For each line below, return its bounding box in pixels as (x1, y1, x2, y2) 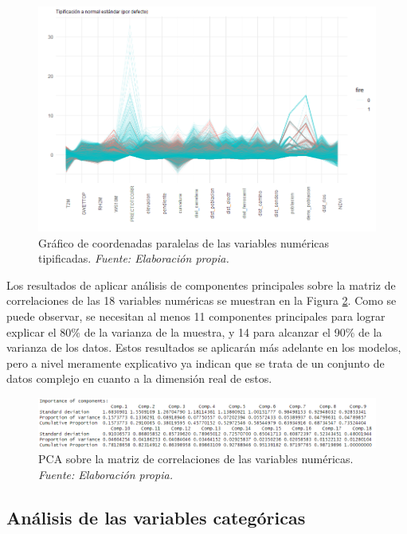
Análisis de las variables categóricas (6, 505, 306, 529)
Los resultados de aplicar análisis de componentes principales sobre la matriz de (6, 276, 396, 293)
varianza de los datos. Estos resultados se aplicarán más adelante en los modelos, (6, 339, 401, 356)
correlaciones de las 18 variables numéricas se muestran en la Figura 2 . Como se (6, 292, 397, 309)
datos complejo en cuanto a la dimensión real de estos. (6, 370, 272, 387)
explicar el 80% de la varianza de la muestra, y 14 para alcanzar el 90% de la (6, 323, 382, 340)
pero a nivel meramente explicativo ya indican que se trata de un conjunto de (6, 354, 385, 371)
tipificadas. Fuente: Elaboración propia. (38, 250, 229, 267)
